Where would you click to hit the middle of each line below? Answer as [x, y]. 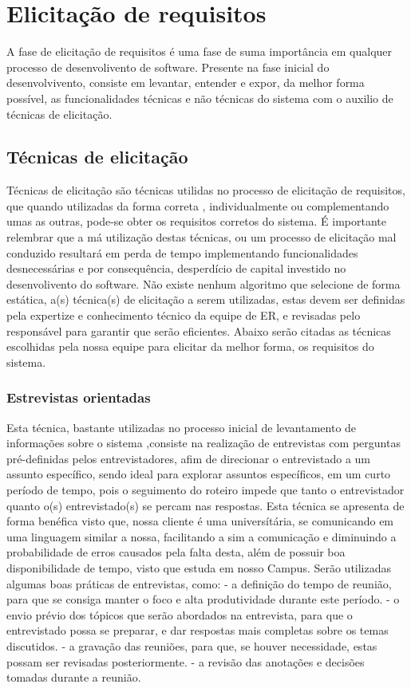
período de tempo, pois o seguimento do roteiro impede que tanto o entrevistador [205, 490]
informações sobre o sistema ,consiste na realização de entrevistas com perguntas [204, 443]
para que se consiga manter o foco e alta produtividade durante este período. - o [203, 599]
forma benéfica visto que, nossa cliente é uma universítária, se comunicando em [200, 521]
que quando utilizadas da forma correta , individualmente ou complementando [198, 205]
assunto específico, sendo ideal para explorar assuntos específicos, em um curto [199, 474]
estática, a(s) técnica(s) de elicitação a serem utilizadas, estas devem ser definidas [206, 299]
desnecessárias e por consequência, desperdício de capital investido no [176, 268]
